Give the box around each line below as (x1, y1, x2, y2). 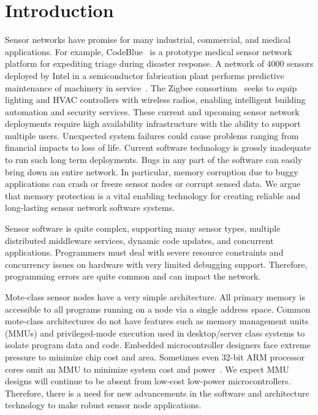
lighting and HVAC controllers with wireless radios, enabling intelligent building (5, 93, 306, 106)
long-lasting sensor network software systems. (5, 201, 175, 214)
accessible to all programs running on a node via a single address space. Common (5, 302, 311, 315)
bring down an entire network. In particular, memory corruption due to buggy (5, 165, 298, 178)
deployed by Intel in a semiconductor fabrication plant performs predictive (5, 69, 284, 82)
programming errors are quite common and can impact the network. (5, 270, 261, 283)
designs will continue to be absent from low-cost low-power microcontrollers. (5, 375, 291, 387)
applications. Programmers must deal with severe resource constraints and (5, 246, 284, 259)
